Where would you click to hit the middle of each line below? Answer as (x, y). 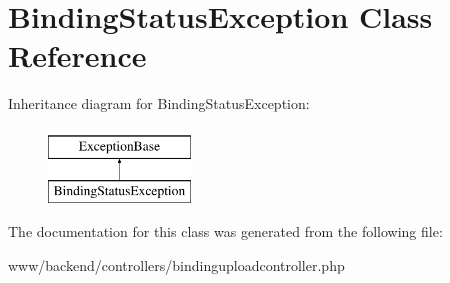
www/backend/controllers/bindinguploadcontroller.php (176, 264)
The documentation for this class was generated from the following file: (225, 231)
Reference (77, 55)
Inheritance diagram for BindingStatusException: (159, 103)
